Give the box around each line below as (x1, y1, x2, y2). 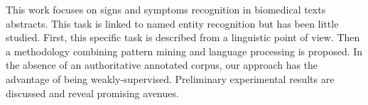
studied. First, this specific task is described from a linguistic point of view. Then (6, 30, 360, 45)
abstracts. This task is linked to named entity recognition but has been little (6, 16, 339, 31)
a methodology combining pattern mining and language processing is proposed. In (6, 43, 363, 58)
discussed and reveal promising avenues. (6, 85, 179, 100)
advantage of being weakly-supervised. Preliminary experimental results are (6, 71, 335, 86)
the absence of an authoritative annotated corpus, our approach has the (6, 57, 318, 72)
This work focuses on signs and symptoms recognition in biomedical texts (6, 2, 326, 16)
